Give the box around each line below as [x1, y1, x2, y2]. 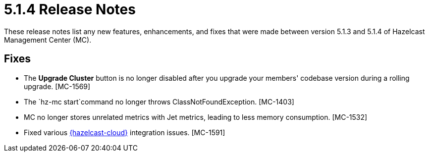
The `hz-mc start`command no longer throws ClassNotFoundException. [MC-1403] [24, 97, 294, 106]
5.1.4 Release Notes [4, 1, 136, 18]
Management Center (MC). [4, 35, 92, 44]
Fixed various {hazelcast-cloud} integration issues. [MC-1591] [24, 128, 225, 137]
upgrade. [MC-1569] [24, 82, 91, 91]
